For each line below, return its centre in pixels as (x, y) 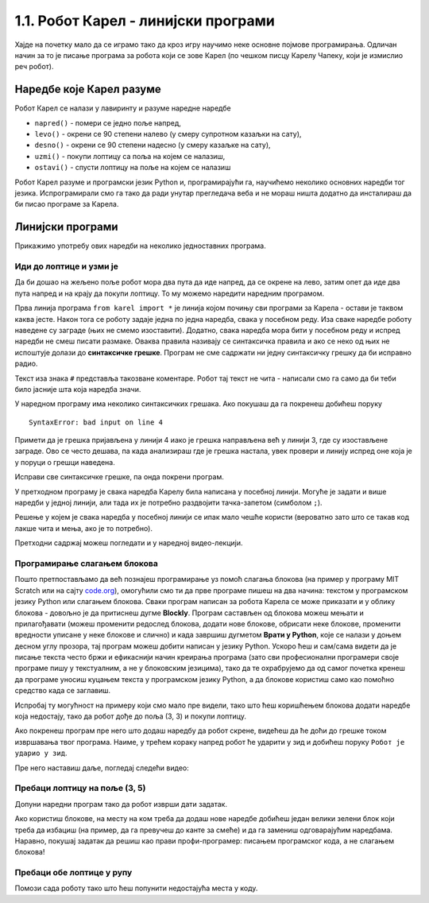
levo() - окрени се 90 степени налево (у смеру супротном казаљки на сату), (168, 134)
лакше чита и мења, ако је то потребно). (83, 528)
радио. (26, 364)
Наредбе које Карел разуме (88, 89)
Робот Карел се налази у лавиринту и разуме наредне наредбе (123, 108)
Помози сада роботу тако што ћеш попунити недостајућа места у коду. (136, 888)
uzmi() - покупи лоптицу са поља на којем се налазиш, (130, 156)
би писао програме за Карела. (67, 204)
